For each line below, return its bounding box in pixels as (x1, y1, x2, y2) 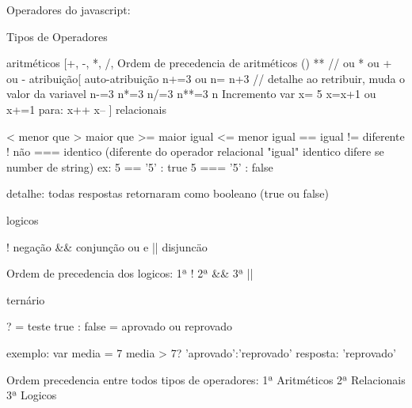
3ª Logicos (6, 387, 57, 403)
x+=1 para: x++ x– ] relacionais (6, 100, 167, 117)
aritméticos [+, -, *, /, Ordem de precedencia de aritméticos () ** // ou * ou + (6, 55, 392, 71)
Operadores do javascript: (6, 2, 131, 17)
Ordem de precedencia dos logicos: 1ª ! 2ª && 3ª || (6, 265, 254, 281)
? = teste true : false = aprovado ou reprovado (6, 318, 232, 334)
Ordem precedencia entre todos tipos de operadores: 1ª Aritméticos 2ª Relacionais (6, 371, 406, 387)
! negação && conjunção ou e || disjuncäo (6, 238, 208, 255)
